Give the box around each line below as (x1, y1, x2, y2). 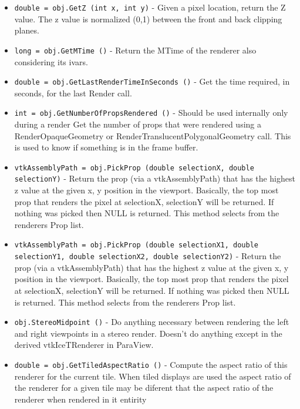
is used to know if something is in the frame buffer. (14, 141, 198, 153)
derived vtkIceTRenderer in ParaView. (14, 338, 154, 351)
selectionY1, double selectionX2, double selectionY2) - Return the (14, 250, 281, 262)
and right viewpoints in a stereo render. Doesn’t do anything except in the (14, 327, 282, 339)
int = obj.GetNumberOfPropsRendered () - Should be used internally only (14, 106, 288, 119)
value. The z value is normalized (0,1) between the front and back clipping (14, 12, 282, 25)
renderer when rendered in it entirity (14, 393, 147, 405)
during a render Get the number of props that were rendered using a (14, 118, 261, 130)
